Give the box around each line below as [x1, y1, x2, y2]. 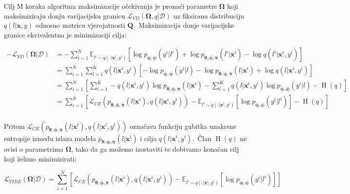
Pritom [4, 121, 25, 131]
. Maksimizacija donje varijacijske [133, 20, 234, 30]
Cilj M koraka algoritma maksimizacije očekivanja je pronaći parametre [4, 1, 217, 11]
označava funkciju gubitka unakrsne [129, 121, 236, 131]
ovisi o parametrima [4, 144, 64, 154]
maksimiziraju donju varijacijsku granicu [4, 10, 125, 20]
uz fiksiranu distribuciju [173, 10, 244, 20]
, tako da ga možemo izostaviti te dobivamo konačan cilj [71, 144, 239, 154]
